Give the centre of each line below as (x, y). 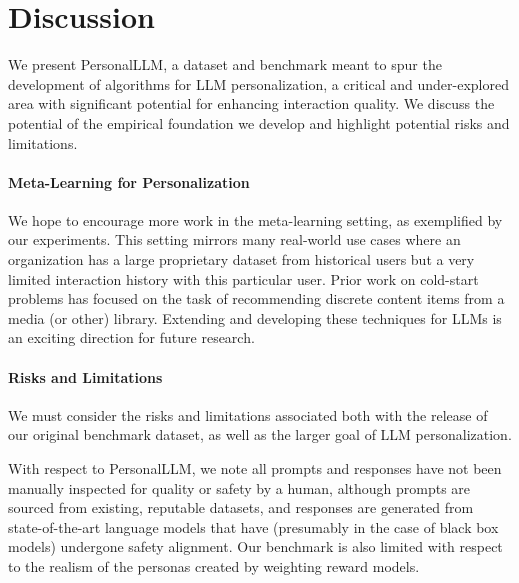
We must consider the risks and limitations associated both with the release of (248, 414)
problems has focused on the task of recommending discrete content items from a (256, 298)
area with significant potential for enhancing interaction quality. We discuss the (251, 103)
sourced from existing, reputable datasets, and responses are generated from (241, 507)
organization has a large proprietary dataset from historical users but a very (241, 259)
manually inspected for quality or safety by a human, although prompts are (239, 487)
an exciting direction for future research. (131, 337)
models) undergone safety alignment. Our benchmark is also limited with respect (255, 546)
